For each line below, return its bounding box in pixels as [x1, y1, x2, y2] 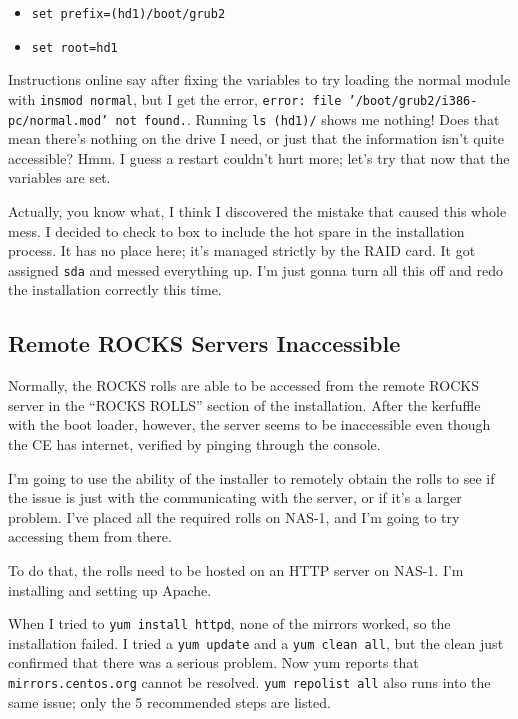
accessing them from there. [8, 526, 172, 547]
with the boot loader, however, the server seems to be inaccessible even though [8, 414, 491, 435]
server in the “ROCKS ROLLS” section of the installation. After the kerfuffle [8, 394, 481, 415]
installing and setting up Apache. [8, 579, 212, 600]
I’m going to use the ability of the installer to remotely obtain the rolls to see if [8, 467, 495, 488]
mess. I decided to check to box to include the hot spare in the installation [8, 220, 465, 241]
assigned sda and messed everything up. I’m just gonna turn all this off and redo [8, 259, 503, 280]
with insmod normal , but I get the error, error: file [8, 88, 342, 109]
